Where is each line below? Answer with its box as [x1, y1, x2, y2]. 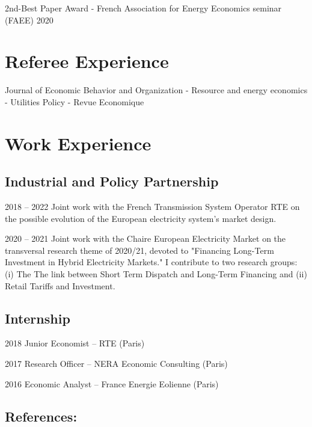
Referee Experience [5, 49, 169, 73]
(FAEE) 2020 [5, 13, 54, 26]
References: [5, 407, 78, 425]
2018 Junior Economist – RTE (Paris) [5, 337, 145, 349]
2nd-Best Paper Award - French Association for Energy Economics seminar [5, 2, 282, 14]
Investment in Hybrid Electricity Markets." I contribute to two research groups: [5, 256, 298, 268]
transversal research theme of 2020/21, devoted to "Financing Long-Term [5, 244, 274, 256]
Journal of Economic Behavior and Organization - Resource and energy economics [5, 84, 308, 96]
